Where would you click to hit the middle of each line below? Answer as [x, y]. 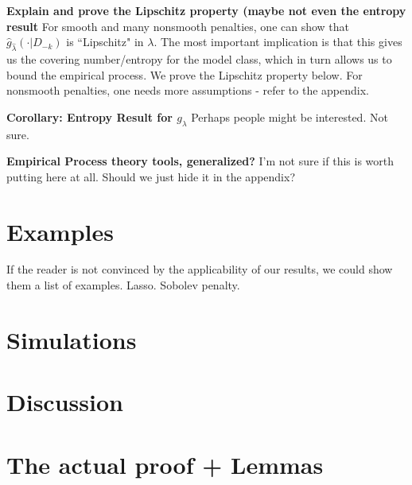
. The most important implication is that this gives [278, 42]
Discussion [65, 402]
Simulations [72, 339]
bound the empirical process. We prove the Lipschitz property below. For [185, 74]
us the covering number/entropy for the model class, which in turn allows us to [199, 58]
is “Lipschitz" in [105, 42]
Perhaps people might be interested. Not [290, 116]
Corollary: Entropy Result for [89, 116]
